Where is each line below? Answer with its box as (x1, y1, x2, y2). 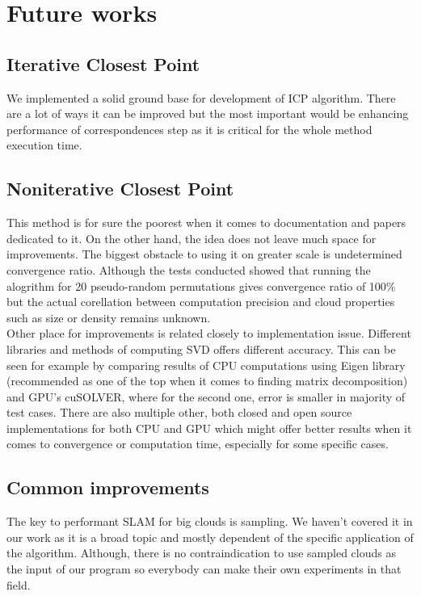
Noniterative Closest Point (6, 176, 234, 201)
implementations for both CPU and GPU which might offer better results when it (6, 419, 412, 436)
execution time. (6, 136, 82, 153)
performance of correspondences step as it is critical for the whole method (6, 120, 373, 137)
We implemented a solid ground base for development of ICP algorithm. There (6, 89, 396, 106)
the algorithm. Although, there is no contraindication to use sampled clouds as (6, 544, 396, 561)
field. (6, 576, 31, 593)
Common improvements (6, 475, 209, 500)
